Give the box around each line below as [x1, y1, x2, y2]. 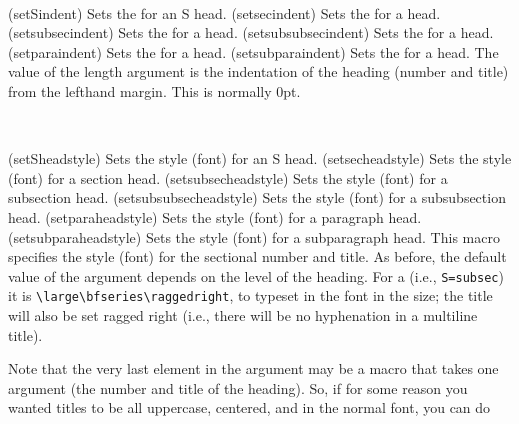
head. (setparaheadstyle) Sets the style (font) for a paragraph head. [8, 206, 422, 227]
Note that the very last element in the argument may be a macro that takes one [8, 358, 499, 379]
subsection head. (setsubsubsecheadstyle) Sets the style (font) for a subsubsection [8, 187, 506, 208]
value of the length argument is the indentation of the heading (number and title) [8, 61, 509, 82]
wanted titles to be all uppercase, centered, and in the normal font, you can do [8, 397, 491, 418]
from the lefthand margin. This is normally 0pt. [8, 80, 301, 101]
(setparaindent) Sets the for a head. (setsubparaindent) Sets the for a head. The [8, 41, 499, 62]
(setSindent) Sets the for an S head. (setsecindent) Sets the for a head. [8, 2, 441, 23]
